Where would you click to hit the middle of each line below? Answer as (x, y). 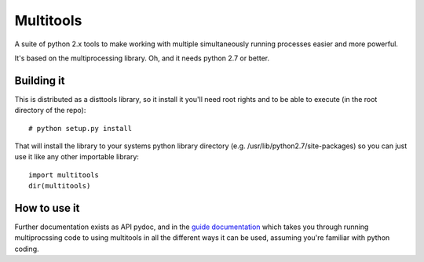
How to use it (47, 208)
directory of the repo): (50, 111)
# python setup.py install (80, 128)
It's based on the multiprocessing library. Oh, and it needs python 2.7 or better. (142, 58)
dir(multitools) (60, 186)
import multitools (64, 175)
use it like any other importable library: (77, 157)
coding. (27, 249)
